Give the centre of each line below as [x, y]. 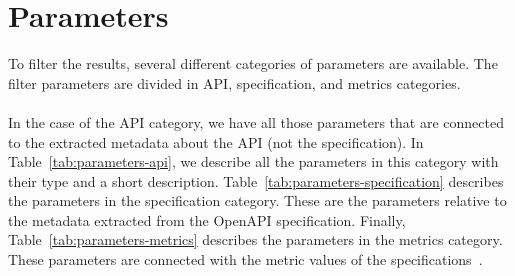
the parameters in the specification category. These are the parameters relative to [257, 200]
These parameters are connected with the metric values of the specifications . [245, 259]
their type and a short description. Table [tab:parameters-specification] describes [256, 180]
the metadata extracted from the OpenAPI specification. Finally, [207, 219]
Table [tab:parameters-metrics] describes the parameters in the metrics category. [255, 239]
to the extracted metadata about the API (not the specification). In [216, 141]
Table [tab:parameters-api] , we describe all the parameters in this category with [253, 161]
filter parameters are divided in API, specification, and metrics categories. [234, 82]
